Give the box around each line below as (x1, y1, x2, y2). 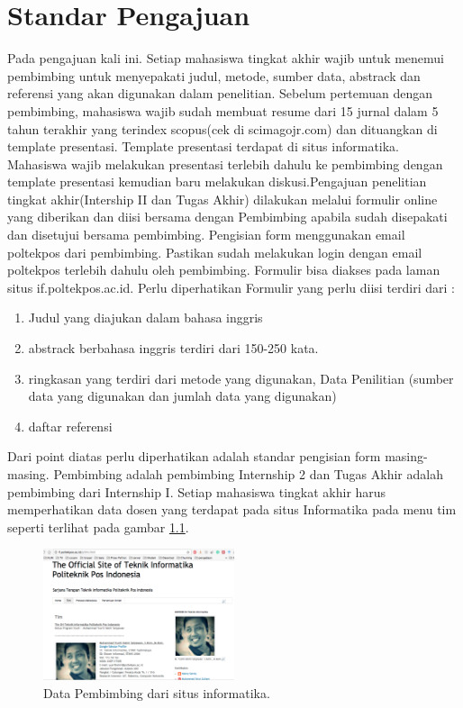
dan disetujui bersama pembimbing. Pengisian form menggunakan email (7, 225, 405, 244)
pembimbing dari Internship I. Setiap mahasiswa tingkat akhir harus (7, 482, 386, 501)
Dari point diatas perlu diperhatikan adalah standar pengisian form (7, 447, 381, 466)
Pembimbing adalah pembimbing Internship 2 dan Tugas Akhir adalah (53, 465, 443, 483)
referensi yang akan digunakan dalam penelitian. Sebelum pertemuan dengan (7, 84, 432, 103)
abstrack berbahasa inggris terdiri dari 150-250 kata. (28, 339, 319, 358)
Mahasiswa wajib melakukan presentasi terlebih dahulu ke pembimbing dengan (7, 154, 443, 173)
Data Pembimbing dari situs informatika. (43, 684, 270, 703)
